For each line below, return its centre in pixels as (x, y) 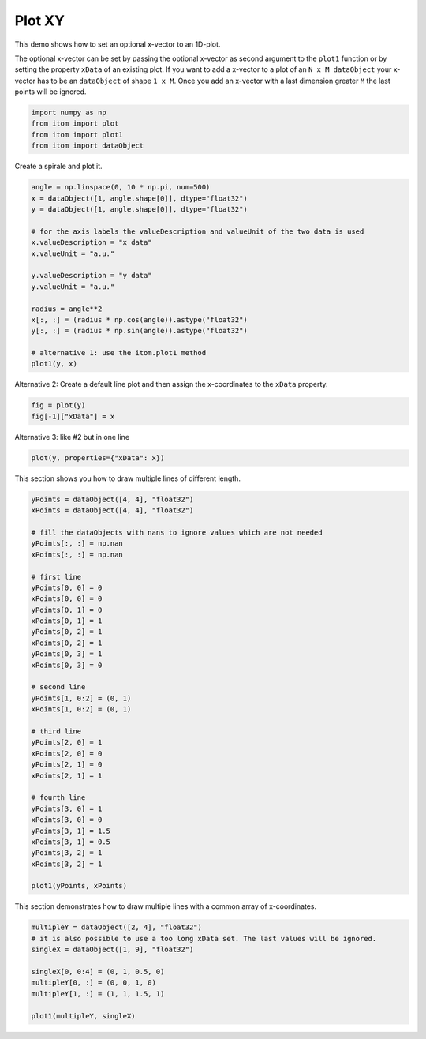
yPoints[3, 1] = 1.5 (71, 831)
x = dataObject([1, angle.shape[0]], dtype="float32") (139, 198)
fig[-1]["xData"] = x (73, 416)
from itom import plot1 (77, 135)
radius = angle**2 (67, 309)
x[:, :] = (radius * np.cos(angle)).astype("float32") (139, 319)
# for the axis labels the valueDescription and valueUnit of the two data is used (198, 231)
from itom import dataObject (88, 146)
